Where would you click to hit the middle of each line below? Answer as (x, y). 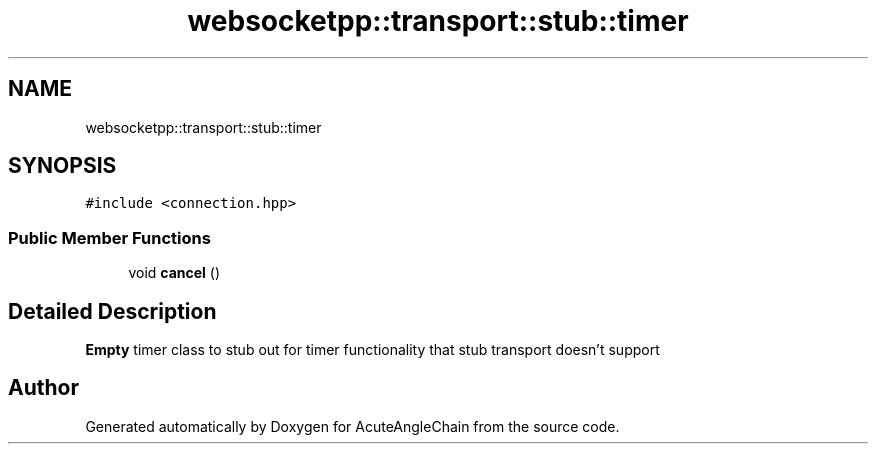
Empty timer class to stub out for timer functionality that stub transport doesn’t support (372, 350)
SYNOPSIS (62, 166)
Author (43, 388)
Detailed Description (112, 311)
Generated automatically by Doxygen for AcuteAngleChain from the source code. (352, 426)
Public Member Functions (109, 237)
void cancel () (174, 273)
